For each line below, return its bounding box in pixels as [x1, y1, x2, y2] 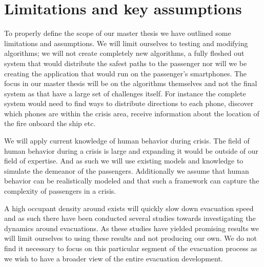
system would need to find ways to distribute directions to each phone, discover [4, 98, 254, 109]
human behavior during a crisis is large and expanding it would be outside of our [4, 145, 259, 156]
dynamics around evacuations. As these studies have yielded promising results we [4, 222, 259, 233]
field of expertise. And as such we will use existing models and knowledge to [4, 155, 243, 166]
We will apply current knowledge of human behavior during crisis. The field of [4, 135, 250, 146]
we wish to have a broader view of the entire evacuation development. [4, 253, 223, 263]
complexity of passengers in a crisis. [4, 186, 116, 196]
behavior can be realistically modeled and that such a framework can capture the [4, 175, 259, 186]
